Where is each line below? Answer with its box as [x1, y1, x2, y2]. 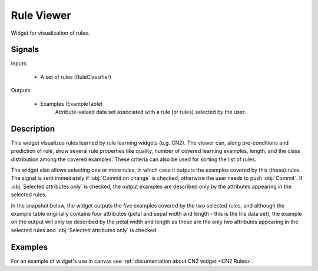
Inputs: [11, 60, 28, 67]
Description [11, 123, 55, 133]
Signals [11, 45, 39, 55]
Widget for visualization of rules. [11, 29, 90, 36]
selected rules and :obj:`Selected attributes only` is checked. [11, 226, 158, 233]
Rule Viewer [11, 9, 72, 22]
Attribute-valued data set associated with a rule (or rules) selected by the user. [55, 109, 246, 116]
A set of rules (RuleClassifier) [40, 73, 112, 81]
